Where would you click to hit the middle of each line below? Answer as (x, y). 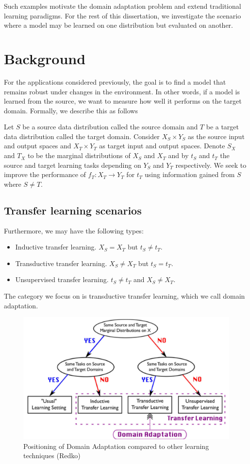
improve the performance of (45, 174)
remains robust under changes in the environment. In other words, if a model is (122, 91)
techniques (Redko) (52, 455)
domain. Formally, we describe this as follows (71, 110)
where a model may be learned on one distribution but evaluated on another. (118, 25)
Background (45, 58)
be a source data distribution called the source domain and (110, 127)
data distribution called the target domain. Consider (82, 136)
